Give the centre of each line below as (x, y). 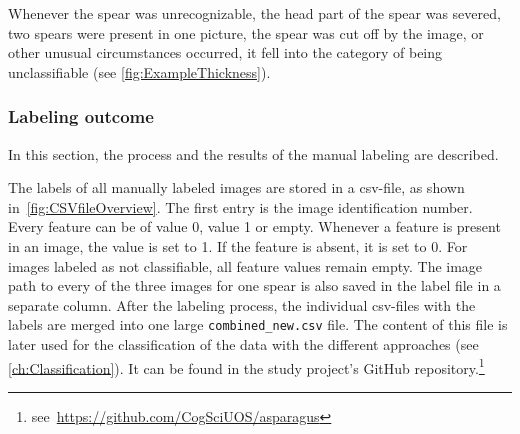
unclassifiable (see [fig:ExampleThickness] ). (139, 71)
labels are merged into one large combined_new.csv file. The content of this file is (258, 324)
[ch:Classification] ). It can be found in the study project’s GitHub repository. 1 (246, 366)
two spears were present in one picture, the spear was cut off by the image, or (246, 32)
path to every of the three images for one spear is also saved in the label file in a (254, 285)
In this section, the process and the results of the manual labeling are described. (253, 153)
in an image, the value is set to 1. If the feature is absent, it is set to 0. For (238, 245)
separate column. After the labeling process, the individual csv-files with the (242, 304)
